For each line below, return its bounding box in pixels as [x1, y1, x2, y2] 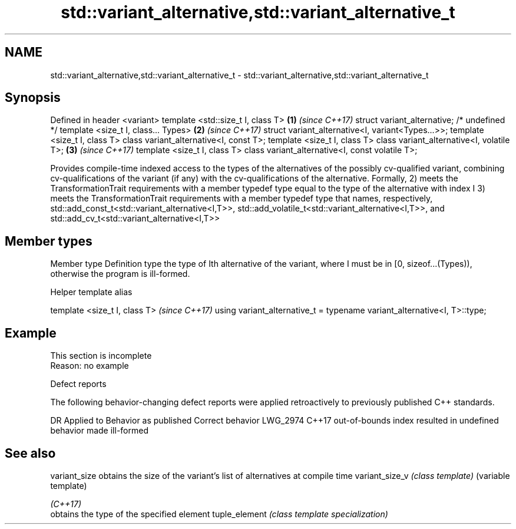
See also [5, 445, 56, 461]
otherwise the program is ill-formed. [50, 269, 190, 279]
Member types [5, 233, 92, 249]
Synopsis [5, 90, 61, 105]
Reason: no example [50, 361, 129, 371]
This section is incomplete [50, 351, 152, 361]
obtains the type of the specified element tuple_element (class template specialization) [50, 508, 388, 519]
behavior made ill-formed [50, 425, 148, 436]
